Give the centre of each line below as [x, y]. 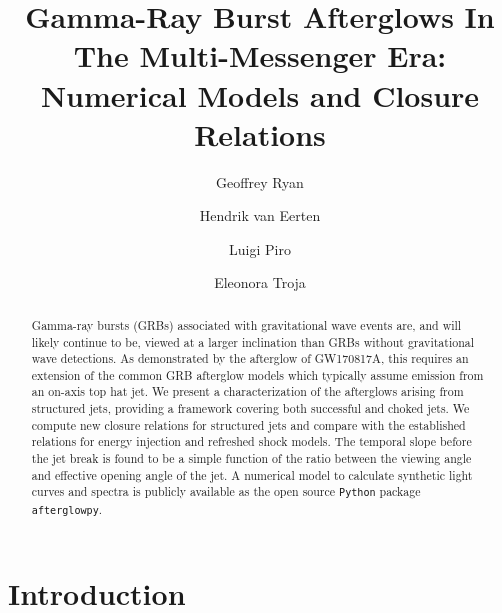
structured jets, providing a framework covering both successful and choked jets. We [250, 408]
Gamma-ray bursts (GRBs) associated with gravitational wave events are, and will [246, 324]
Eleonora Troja [260, 282]
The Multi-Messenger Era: [260, 55]
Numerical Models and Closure [260, 94]
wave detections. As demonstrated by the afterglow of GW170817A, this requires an [250, 358]
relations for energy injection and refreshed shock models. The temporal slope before [251, 441]
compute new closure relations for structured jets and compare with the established [248, 424]
